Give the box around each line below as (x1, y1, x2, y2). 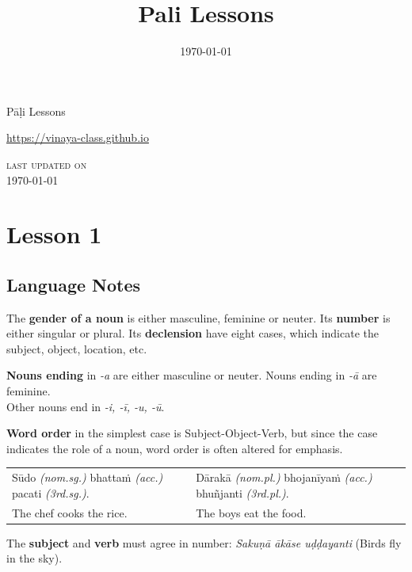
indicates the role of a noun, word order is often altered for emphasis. (6, 440, 343, 456)
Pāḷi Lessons (6, 102, 66, 119)
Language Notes (6, 272, 141, 296)
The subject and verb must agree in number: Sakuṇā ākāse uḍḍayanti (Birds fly (6, 534, 402, 551)
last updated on (6, 155, 87, 172)
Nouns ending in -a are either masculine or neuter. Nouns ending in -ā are (6, 367, 377, 383)
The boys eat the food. (196, 504, 307, 521)
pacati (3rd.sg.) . (12, 484, 90, 501)
